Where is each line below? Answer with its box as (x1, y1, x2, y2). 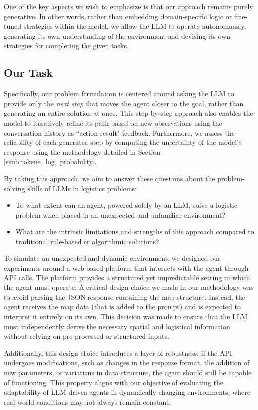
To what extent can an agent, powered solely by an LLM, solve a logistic (15, 200, 237, 210)
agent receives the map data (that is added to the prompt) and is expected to (4, 301, 241, 312)
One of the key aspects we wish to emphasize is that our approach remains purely (4, 1, 253, 11)
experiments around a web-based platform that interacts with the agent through (4, 263, 249, 273)
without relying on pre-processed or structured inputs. (4, 331, 169, 341)
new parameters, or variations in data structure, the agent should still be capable (4, 367, 252, 378)
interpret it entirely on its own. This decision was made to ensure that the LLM (4, 311, 248, 322)
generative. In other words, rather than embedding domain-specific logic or (4, 11, 232, 21)
